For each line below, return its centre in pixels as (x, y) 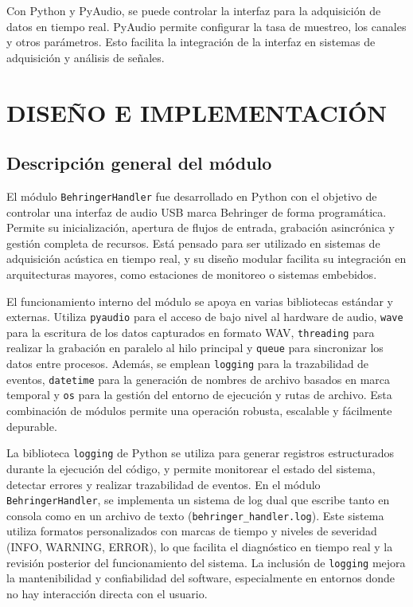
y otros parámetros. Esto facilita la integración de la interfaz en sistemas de (191, 42)
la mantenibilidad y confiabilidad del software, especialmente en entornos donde (201, 578)
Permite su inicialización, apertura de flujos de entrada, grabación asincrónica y (201, 227)
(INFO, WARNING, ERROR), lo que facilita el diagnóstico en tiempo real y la (200, 547)
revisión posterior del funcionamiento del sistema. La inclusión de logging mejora (206, 562)
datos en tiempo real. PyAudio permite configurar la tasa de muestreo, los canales (206, 26)
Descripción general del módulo (139, 163)
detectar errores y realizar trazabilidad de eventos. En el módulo (164, 484)
